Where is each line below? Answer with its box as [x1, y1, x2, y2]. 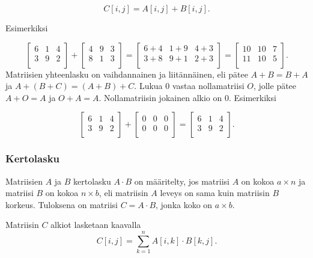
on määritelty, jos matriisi [134, 174, 229, 187]
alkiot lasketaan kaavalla [50, 218, 141, 231]
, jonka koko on [156, 198, 213, 210]
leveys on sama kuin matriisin [160, 186, 270, 199]
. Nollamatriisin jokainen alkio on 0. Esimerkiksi [99, 91, 276, 103]
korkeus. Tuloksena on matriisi [5, 198, 118, 210]
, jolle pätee [253, 79, 297, 92]
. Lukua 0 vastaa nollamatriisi [134, 79, 245, 92]
